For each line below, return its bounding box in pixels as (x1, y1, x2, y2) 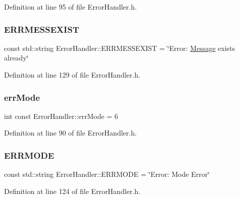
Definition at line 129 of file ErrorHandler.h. (4, 70, 141, 80)
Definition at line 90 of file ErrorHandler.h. (4, 127, 137, 138)
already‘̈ (4, 52, 29, 63)
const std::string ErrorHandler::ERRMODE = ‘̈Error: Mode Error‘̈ (4, 169, 210, 179)
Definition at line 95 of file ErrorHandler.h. (4, 2, 137, 12)
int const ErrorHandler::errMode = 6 (4, 110, 118, 121)
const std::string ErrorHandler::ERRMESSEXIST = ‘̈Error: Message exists (4, 42, 235, 53)
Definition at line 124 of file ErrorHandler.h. (4, 185, 141, 196)
